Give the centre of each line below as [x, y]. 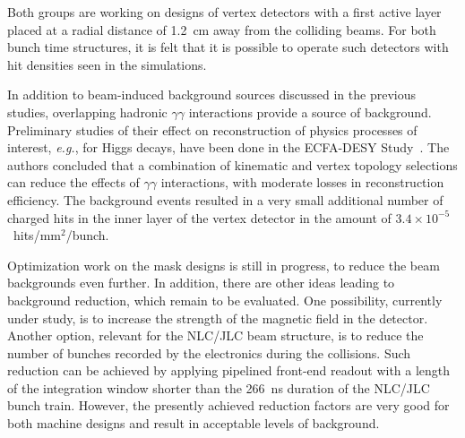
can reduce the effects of [73, 182]
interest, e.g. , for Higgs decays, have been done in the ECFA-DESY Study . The [228, 147]
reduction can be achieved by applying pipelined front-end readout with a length [229, 370]
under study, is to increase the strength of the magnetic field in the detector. [218, 318]
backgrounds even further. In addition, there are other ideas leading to [201, 283]
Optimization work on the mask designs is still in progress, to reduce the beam [224, 265]
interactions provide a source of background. [310, 112]
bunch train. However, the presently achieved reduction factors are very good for [228, 405]
